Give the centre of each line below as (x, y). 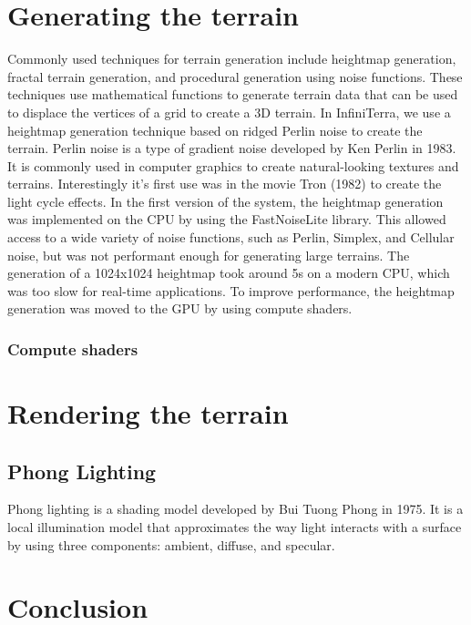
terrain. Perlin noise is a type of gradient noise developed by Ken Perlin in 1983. (232, 148)
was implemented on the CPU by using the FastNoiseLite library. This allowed (227, 219)
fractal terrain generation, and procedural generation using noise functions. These (235, 76)
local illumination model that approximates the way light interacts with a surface (235, 527)
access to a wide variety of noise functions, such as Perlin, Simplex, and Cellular (231, 237)
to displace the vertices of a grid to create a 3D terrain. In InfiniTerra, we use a (229, 112)
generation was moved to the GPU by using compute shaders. (180, 308)
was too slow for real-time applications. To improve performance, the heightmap (231, 290)
